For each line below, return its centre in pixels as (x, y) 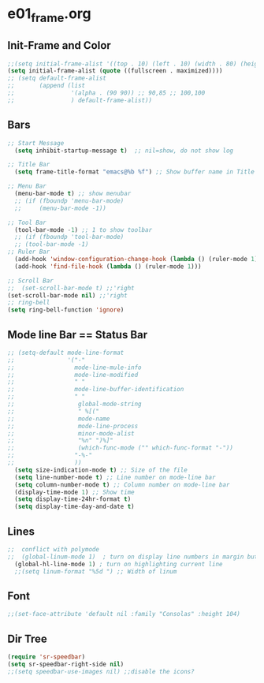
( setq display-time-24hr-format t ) (73, 499)
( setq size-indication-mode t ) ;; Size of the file (101, 470)
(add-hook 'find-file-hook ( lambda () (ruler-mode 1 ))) (108, 266)
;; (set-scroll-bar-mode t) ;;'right (71, 288)
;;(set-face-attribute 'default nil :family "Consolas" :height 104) (124, 614)
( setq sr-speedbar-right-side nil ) (66, 664)
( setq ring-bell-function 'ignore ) (66, 310)
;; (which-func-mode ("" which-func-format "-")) (121, 448)
